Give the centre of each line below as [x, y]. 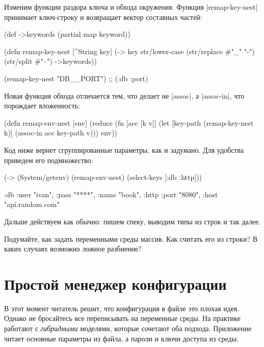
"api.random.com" [32, 204]
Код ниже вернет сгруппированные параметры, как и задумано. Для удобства [124, 149]
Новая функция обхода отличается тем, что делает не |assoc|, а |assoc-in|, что [124, 95]
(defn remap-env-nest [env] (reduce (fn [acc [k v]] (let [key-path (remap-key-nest [129, 122]
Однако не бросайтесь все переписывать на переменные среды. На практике [122, 318]
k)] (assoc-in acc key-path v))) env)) [61, 133]
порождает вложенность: [42, 106]
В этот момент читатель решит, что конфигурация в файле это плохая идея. [122, 308]
